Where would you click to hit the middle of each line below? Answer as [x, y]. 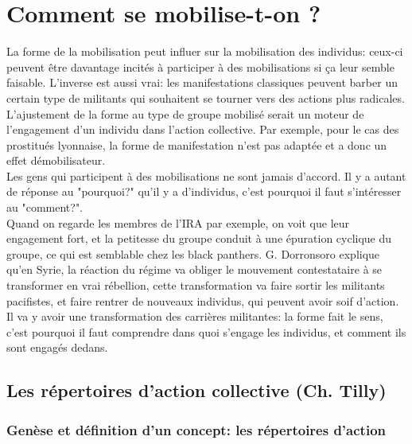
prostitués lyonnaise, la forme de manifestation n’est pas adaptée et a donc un [197, 144]
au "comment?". [45, 207]
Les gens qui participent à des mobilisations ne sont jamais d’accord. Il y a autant [206, 175]
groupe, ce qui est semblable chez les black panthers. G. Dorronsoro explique [193, 253]
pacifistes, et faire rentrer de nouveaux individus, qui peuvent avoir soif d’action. [203, 300]
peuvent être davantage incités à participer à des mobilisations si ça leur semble [200, 66]
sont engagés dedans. [57, 347]
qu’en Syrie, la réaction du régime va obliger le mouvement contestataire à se [194, 269]
